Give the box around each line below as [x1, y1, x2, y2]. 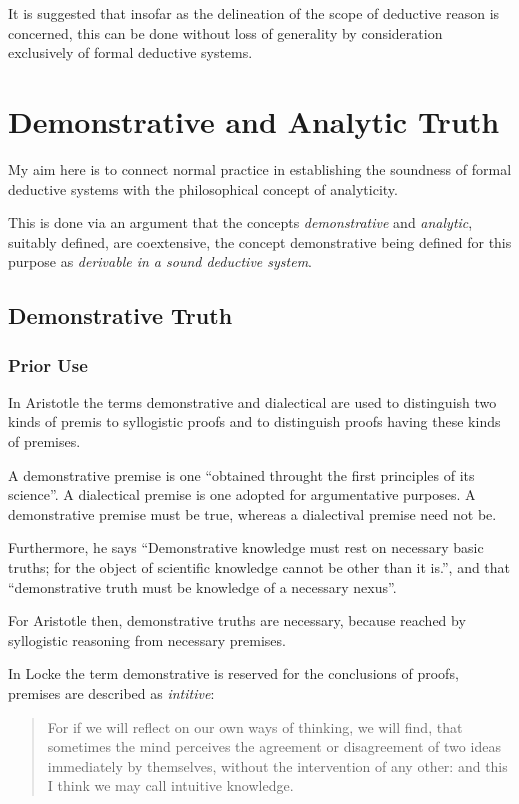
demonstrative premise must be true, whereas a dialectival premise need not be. [8, 503, 497, 524]
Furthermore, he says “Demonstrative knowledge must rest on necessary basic [8, 537, 484, 558]
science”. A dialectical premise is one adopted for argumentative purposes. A [8, 484, 476, 505]
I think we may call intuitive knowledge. [47, 775, 294, 796]
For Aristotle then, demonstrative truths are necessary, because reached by [8, 610, 466, 631]
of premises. [8, 431, 81, 452]
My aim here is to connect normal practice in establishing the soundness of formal [8, 158, 512, 179]
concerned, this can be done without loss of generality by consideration [8, 22, 443, 43]
